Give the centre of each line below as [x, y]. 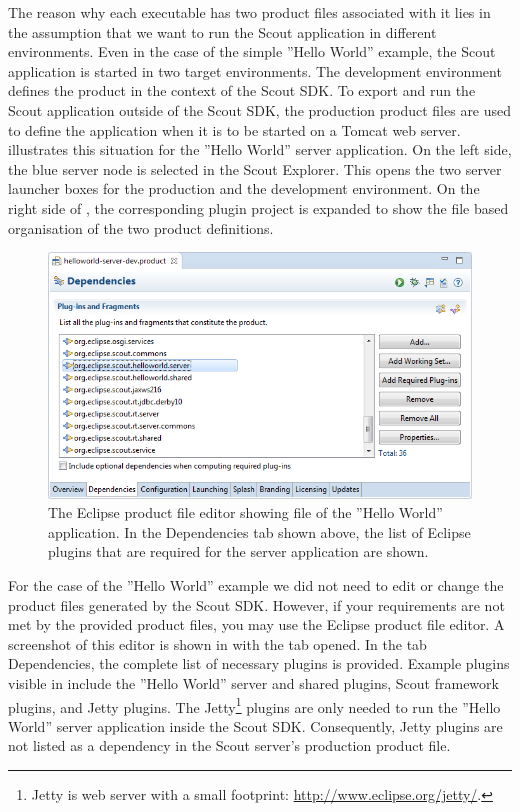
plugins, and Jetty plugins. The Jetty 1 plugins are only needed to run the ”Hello [254, 705]
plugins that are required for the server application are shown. [238, 551]
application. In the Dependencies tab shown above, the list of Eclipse [259, 531]
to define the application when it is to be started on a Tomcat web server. [234, 129]
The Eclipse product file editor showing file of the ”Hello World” [245, 512]
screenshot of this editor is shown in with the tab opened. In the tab [217, 643]
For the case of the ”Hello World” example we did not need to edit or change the [256, 585]
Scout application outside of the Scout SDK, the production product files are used [260, 109]
